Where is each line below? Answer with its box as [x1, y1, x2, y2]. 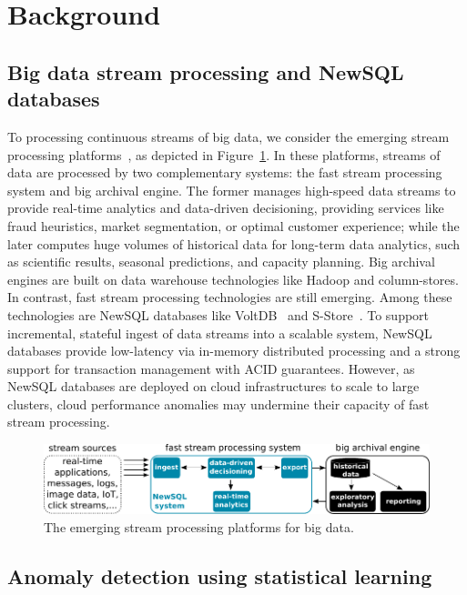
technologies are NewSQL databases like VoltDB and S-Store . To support [7, 305, 430, 324]
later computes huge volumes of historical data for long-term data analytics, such [7, 234, 461, 253]
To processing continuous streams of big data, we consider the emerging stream [7, 126, 450, 146]
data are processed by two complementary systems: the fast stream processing [7, 163, 442, 182]
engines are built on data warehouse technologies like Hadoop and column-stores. [7, 269, 459, 288]
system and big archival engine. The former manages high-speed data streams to [7, 180, 456, 199]
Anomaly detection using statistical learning [7, 561, 432, 590]
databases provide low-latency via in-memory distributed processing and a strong [7, 341, 461, 360]
